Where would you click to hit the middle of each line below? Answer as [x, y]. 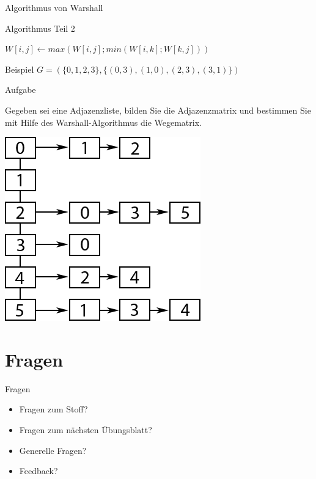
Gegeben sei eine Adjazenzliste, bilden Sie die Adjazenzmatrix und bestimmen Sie [158, 110]
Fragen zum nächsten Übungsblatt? [86, 430]
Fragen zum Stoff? [53, 409]
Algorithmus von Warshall [54, 7]
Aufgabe [20, 90]
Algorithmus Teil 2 [40, 28]
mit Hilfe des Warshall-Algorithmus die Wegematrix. [103, 122]
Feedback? [39, 471]
